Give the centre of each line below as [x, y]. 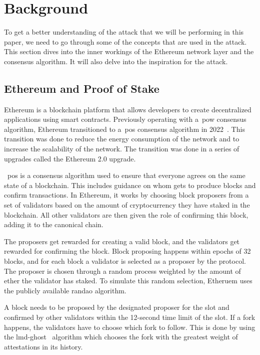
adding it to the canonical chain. [54, 224]
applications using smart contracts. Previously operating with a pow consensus [125, 119]
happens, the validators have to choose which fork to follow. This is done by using [130, 327]
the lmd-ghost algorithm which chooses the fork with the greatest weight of [121, 337]
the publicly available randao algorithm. [65, 290]
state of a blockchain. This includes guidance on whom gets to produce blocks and [130, 185]
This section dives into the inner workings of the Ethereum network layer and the [129, 51]
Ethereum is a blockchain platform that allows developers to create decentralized [128, 109]
